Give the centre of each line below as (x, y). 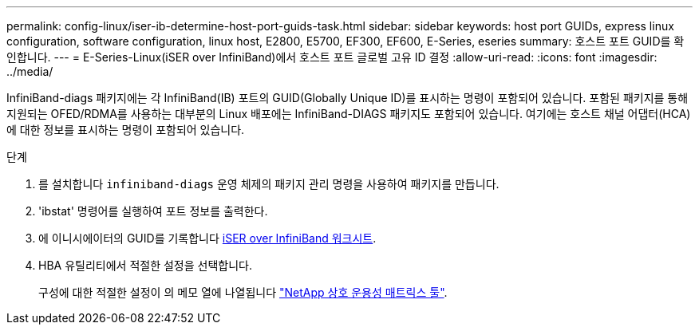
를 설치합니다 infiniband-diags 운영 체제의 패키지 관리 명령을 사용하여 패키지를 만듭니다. (269, 184)
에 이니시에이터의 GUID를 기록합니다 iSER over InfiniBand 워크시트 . (207, 238)
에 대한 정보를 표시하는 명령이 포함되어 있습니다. (126, 130)
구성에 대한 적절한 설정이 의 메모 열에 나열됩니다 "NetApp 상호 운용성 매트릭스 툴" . (243, 292)
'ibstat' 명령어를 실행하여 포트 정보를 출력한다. (153, 211)
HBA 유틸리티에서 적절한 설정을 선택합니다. (145, 265)
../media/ (30, 71)
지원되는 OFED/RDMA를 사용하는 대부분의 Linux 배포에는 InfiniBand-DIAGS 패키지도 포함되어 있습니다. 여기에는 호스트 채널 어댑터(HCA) (349, 114)
